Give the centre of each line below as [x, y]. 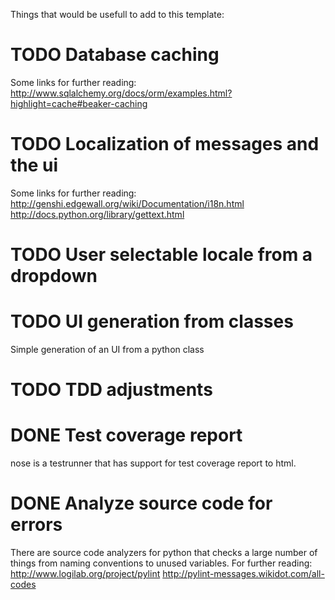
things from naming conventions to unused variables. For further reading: [161, 563]
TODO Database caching [115, 55]
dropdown [54, 276]
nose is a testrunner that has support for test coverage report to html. [153, 463]
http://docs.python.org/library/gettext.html [97, 214]
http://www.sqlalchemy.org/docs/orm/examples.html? [121, 93]
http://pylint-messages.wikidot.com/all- [243, 574]
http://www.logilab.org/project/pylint [85, 574]
